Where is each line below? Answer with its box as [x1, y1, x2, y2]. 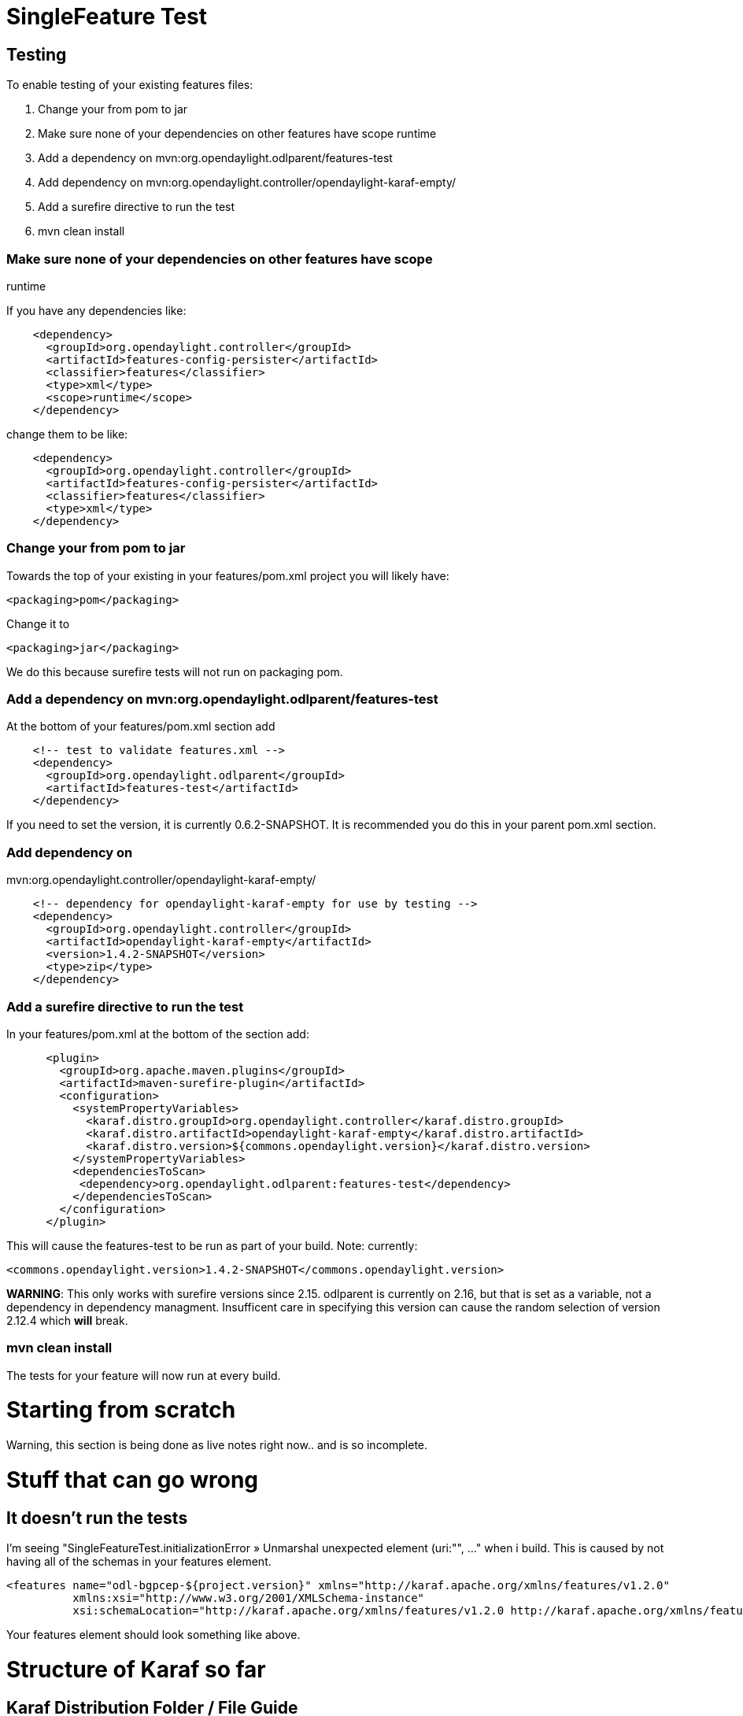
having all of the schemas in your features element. [6, 1555, 272, 1569]
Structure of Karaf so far [6, 1655, 266, 1683]
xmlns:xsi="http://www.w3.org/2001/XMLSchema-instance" [72, 1592, 425, 1605]
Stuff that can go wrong [6, 1466, 259, 1493]
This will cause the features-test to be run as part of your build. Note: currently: [6, 1238, 418, 1252]
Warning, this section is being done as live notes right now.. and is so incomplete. [6, 1438, 428, 1452]
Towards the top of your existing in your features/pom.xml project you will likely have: [6, 568, 449, 582]
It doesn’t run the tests [6, 1507, 188, 1528]
